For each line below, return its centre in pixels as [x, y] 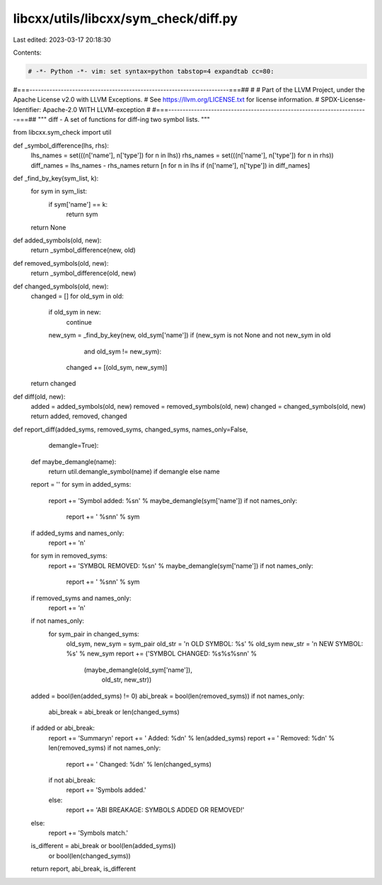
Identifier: [27, 109]
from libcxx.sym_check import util [62, 133]
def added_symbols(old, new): [57, 240]
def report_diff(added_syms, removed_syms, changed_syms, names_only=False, [131, 429]
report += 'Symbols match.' [88, 833]
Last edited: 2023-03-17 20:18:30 [62, 40]
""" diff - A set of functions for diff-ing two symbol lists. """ [124, 120]
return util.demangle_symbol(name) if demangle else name [134, 472]
